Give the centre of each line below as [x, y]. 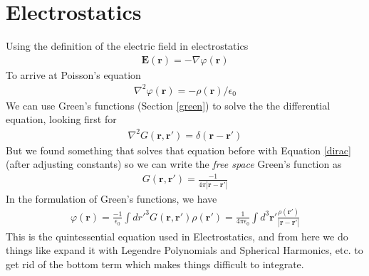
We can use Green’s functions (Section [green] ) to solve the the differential [168, 105]
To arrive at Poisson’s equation [73, 74]
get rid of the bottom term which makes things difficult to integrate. [155, 264]
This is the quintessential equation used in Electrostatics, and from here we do [177, 236]
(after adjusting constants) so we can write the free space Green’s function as [174, 164]
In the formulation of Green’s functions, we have [111, 198]
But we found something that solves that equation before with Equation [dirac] [178, 150]
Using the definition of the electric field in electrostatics [127, 46]
